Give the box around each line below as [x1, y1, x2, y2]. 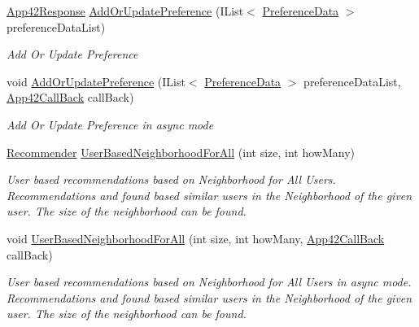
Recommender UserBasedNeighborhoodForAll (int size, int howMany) [7, 143, 356, 160]
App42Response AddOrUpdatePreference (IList [7, 2, 244, 19]
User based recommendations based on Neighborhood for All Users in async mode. [7, 273, 412, 290]
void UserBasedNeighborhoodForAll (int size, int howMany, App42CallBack [7, 229, 385, 246]
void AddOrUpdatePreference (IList [7, 72, 185, 89]
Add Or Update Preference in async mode [7, 116, 214, 133]
